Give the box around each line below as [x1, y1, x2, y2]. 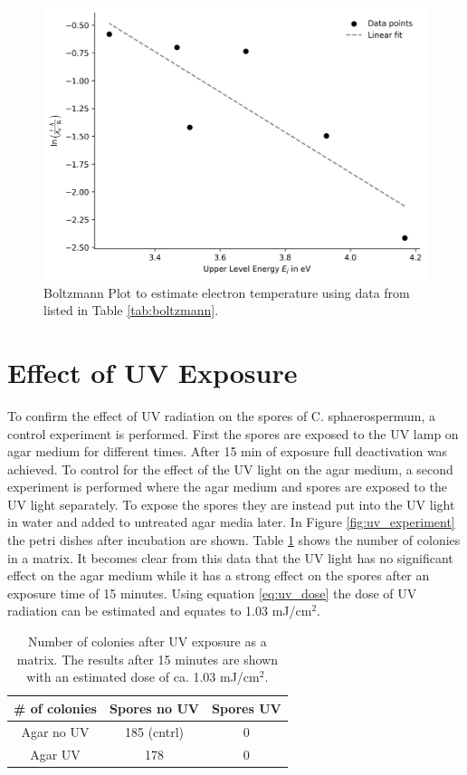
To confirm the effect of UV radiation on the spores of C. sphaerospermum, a [7, 406, 435, 425]
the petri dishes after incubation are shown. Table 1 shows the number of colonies [7, 531, 461, 550]
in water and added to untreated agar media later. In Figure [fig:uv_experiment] [7, 512, 455, 531]
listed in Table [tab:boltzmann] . [43, 301, 219, 320]
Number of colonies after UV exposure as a [28, 632, 267, 651]
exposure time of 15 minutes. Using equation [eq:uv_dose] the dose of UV [7, 583, 417, 602]
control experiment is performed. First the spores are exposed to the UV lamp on [7, 424, 459, 443]
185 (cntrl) [124, 722, 184, 741]
